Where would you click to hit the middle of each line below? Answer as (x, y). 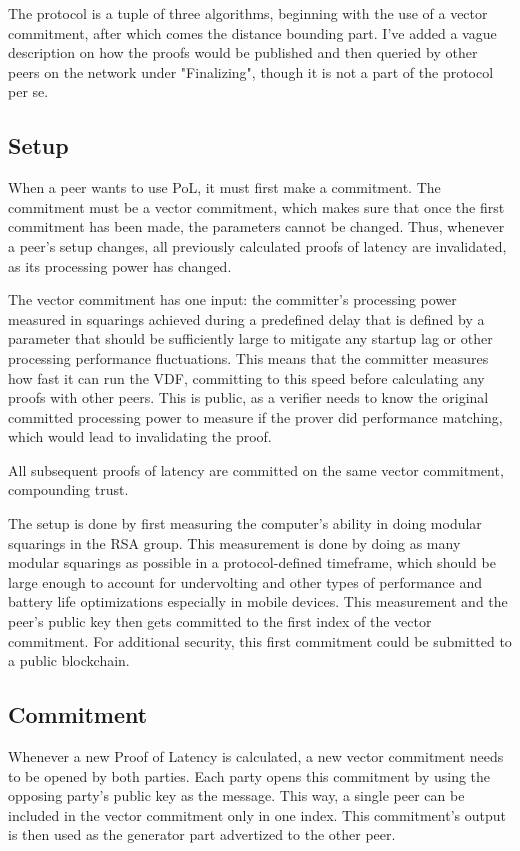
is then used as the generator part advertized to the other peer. (202, 834)
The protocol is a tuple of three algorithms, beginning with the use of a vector (248, 13)
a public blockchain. (69, 660)
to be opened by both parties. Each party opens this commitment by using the (249, 775)
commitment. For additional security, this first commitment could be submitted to (260, 640)
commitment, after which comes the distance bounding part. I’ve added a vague (252, 32)
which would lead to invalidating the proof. (140, 436)
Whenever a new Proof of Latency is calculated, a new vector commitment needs (256, 756)
